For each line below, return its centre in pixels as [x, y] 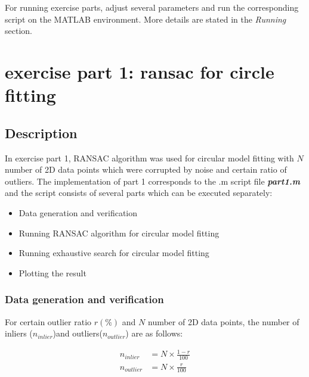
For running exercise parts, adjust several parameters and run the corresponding [152, 7]
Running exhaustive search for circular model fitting [114, 253]
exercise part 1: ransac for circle [140, 71]
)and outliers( [78, 333]
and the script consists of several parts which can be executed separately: [139, 193]
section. [18, 31]
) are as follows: [154, 333]
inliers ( [19, 333]
